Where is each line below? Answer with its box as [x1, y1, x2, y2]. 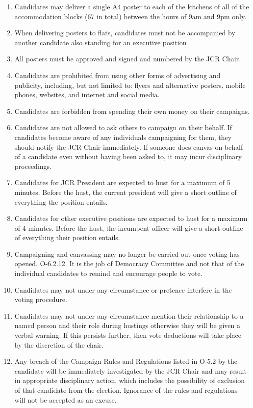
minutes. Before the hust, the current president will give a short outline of [14, 187, 237, 197]
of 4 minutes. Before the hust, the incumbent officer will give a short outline [14, 222, 243, 233]
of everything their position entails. [14, 232, 120, 243]
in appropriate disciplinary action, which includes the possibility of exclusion [14, 375, 245, 385]
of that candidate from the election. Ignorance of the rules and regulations [14, 385, 238, 395]
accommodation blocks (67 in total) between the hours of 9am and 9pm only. [14, 11, 247, 21]
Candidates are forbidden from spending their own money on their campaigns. [14, 106, 250, 116]
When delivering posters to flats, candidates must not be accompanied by [14, 27, 235, 38]
